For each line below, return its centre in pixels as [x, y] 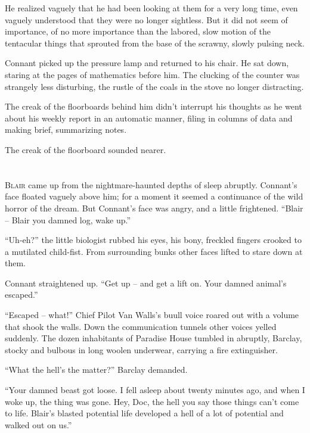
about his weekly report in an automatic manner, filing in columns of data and [149, 118]
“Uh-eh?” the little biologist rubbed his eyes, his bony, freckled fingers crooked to [153, 240]
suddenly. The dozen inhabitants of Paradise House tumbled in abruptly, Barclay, [154, 338]
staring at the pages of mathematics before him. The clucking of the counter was [152, 74]
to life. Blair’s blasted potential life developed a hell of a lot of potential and [144, 413]
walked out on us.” [38, 424]
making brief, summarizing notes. [66, 130]
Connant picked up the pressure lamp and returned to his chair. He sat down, [147, 63]
